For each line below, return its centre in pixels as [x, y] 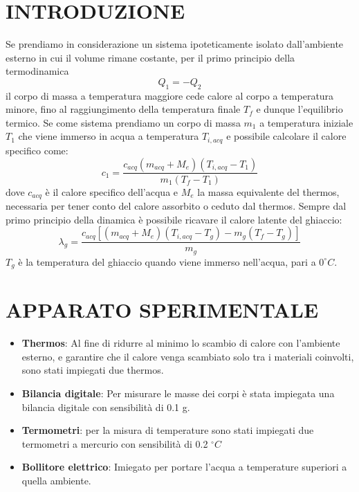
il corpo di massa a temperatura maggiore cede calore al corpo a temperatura [170, 95]
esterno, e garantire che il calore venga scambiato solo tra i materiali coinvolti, [188, 356]
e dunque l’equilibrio [300, 109]
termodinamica [37, 71]
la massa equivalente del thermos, [268, 191]
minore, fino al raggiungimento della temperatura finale [123, 109]
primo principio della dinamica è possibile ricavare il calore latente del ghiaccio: [174, 219]
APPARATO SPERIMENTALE [162, 310]
